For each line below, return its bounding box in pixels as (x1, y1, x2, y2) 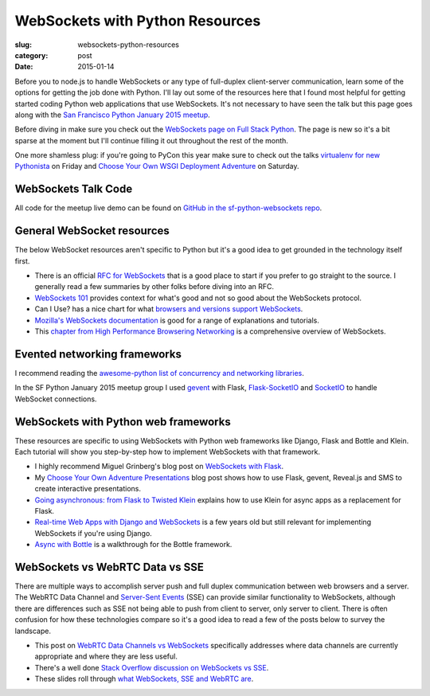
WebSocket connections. (14, 394, 97, 404)
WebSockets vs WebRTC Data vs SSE (14, 560, 205, 573)
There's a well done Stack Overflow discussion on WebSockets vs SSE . (34, 663, 269, 672)
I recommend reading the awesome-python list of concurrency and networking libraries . (14, 368, 304, 377)
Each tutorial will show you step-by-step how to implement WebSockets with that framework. (14, 447, 320, 456)
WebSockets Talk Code (14, 182, 133, 196)
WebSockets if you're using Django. (34, 528, 153, 538)
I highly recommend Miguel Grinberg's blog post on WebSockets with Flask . (34, 462, 284, 471)
